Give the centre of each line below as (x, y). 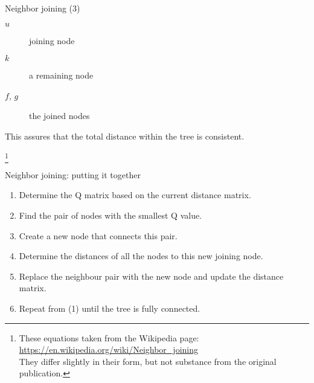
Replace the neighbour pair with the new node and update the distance (151, 276)
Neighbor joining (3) (43, 8)
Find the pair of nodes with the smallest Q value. (111, 215)
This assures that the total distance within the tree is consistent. (125, 136)
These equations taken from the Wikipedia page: (109, 337)
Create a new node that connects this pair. (98, 235)
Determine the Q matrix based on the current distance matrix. (135, 195)
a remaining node (61, 75)
